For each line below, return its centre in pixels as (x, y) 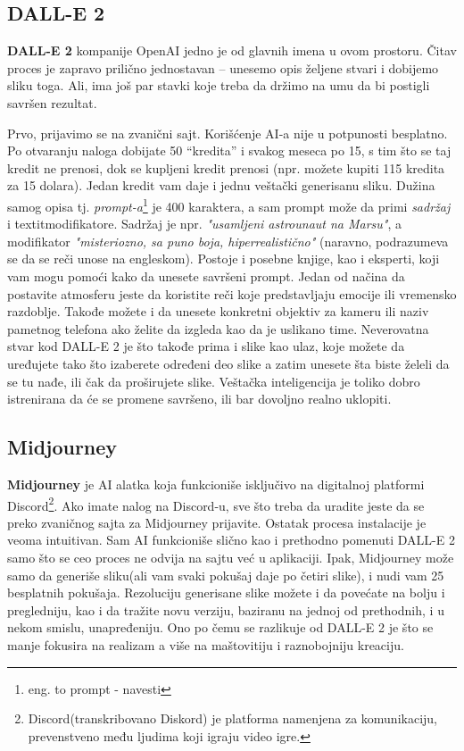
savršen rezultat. (52, 102)
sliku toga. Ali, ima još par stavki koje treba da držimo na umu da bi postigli (219, 85)
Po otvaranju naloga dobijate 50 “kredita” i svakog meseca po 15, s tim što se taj (229, 150)
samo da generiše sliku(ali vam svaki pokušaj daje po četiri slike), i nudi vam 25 (226, 575)
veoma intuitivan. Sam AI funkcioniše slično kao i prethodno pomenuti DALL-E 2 (231, 540)
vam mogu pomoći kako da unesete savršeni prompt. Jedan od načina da (206, 275)
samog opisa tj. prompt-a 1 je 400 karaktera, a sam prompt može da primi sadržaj (229, 204)
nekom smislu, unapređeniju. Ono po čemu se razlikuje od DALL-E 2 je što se (220, 627)
